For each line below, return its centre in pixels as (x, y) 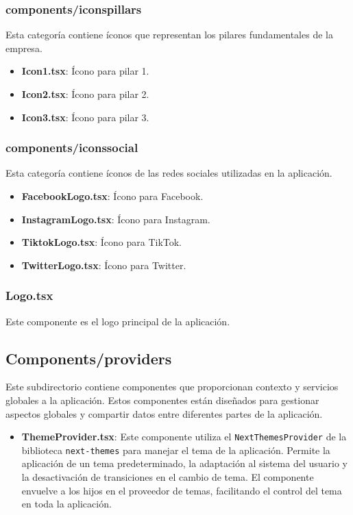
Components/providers (89, 358)
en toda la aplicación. (66, 504)
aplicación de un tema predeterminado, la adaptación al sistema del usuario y (184, 463)
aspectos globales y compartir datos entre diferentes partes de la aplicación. (164, 413)
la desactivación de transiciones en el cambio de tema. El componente (168, 477)
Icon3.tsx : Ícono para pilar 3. (85, 117)
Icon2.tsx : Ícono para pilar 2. (85, 94)
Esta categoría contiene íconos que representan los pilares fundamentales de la (169, 35)
